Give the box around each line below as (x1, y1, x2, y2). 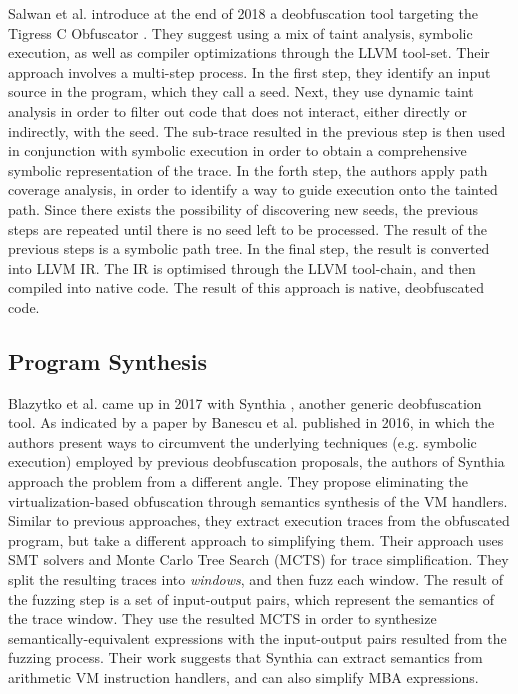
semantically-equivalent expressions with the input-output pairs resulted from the (8, 627, 507, 648)
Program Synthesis (8, 345, 208, 376)
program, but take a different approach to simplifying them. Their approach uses (8, 529, 504, 550)
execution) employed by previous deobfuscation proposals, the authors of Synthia (8, 451, 505, 472)
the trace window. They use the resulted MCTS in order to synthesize (8, 608, 437, 629)
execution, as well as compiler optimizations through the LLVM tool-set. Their (8, 42, 490, 63)
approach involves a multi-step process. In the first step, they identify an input (8, 61, 491, 82)
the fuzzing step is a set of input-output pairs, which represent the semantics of (8, 588, 494, 609)
